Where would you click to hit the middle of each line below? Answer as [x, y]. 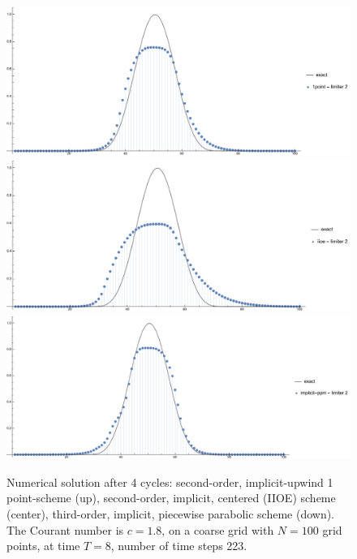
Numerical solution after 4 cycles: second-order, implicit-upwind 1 [170, 482]
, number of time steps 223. [179, 546]
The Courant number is [65, 529]
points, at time [43, 546]
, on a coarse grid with [218, 529]
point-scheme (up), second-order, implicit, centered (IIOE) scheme [171, 498]
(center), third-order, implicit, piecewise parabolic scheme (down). [171, 514]
